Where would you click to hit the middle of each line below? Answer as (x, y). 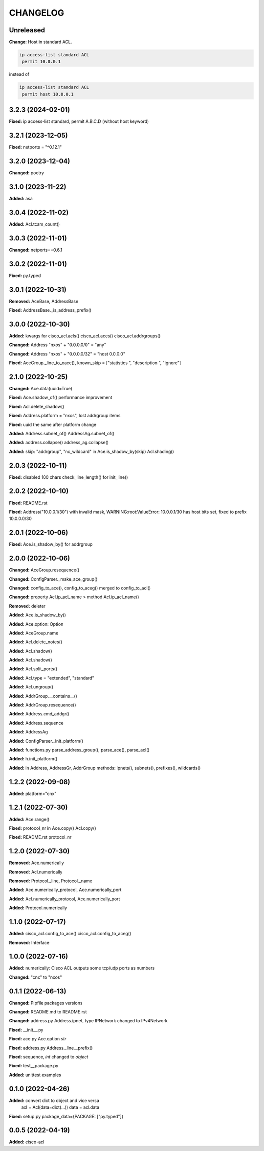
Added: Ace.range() (29, 819)
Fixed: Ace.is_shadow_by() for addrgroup (51, 544)
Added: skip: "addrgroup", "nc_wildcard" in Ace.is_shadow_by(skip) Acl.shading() (92, 451)
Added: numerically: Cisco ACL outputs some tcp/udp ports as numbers (82, 968)
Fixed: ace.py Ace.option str (38, 1039)
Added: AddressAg (29, 732)
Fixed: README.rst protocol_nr (40, 837)
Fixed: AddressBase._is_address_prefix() (50, 310)
